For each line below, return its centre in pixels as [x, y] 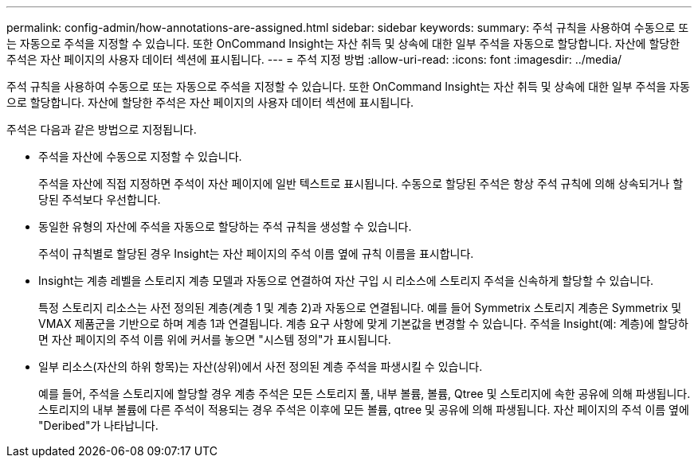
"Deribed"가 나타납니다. [98, 425]
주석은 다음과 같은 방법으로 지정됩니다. [102, 129]
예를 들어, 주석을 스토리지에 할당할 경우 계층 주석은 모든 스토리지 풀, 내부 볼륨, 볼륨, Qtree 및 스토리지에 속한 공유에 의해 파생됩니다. [365, 394]
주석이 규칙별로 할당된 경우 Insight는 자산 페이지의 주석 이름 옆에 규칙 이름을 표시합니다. [256, 253]
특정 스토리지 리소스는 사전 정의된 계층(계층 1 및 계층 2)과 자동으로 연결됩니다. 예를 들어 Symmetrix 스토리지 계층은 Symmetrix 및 [360, 308]
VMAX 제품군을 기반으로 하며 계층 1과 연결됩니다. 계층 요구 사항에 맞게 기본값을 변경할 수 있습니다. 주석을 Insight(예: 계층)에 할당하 [363, 324]
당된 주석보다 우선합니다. [100, 199]
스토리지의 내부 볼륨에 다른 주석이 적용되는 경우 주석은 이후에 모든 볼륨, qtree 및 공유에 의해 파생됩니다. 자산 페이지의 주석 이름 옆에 [364, 409]
